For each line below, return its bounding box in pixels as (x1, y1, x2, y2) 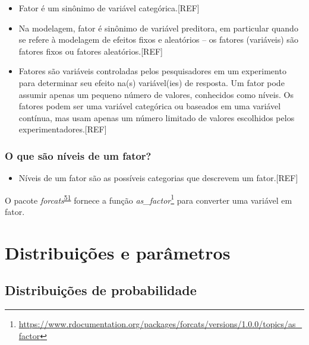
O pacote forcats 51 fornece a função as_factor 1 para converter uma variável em (5, 192, 292, 206)
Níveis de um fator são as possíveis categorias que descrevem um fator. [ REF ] (18, 172, 298, 184)
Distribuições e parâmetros (5, 240, 231, 264)
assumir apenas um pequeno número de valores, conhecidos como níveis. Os (18, 88, 294, 100)
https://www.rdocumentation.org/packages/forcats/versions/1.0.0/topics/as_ (18, 318, 302, 330)
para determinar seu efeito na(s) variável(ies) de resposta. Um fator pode (18, 76, 285, 88)
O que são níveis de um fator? (5, 148, 152, 163)
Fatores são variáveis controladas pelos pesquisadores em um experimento (18, 65, 286, 77)
